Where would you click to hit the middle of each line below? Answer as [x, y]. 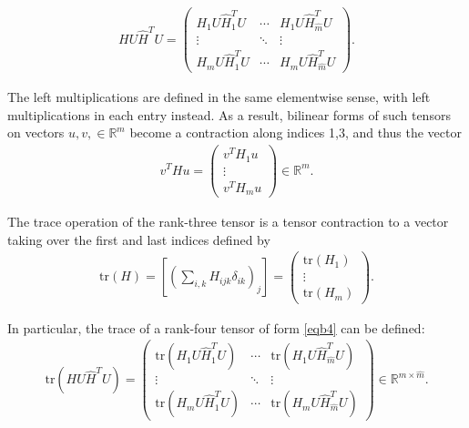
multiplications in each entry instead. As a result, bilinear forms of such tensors [229, 114]
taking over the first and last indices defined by [139, 239]
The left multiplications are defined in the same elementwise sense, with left [219, 97]
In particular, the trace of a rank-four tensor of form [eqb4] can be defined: [216, 327]
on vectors [36, 132]
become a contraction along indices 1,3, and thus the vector [296, 132]
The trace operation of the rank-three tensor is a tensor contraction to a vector [228, 222]
